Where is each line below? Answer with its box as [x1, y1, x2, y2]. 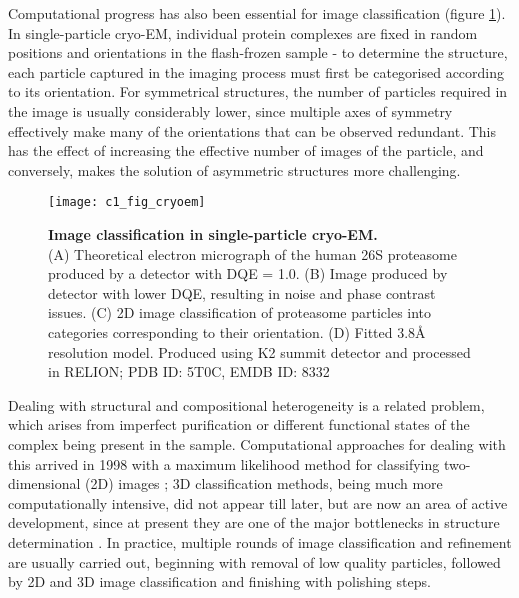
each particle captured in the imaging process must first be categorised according [8, 61, 505, 82]
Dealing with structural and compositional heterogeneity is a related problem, [8, 394, 485, 415]
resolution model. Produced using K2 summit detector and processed [48, 341, 471, 362]
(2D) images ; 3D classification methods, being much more [85, 473, 443, 494]
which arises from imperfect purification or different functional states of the [8, 414, 470, 435]
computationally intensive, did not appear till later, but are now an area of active [8, 492, 508, 513]
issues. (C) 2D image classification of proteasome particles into [48, 302, 432, 323]
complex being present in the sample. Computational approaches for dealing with [8, 433, 506, 454]
